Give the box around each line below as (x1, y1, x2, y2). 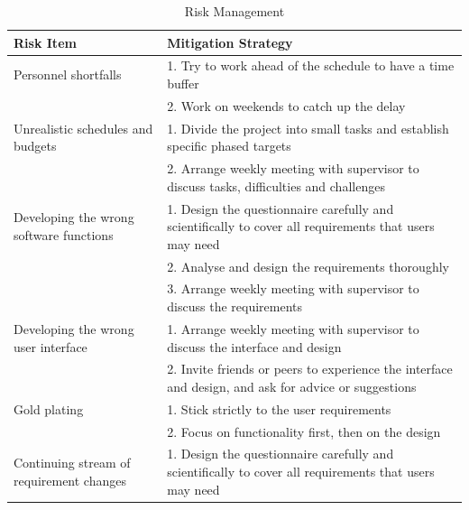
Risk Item (14, 32, 77, 51)
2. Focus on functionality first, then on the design (167, 422, 441, 440)
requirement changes (14, 470, 126, 489)
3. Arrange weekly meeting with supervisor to (167, 279, 419, 298)
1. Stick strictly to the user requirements (167, 399, 391, 418)
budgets (14, 136, 57, 155)
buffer (167, 74, 199, 93)
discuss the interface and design (167, 337, 342, 356)
